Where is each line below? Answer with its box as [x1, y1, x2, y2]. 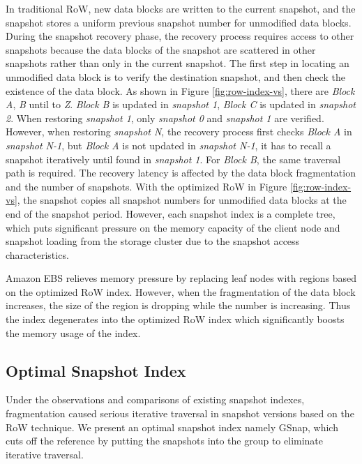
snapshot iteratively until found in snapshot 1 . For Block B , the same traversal [6, 151, 341, 166]
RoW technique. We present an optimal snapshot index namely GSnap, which [6, 419, 338, 434]
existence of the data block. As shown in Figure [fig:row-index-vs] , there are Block [6, 83, 355, 98]
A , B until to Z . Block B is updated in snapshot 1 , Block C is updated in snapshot [6, 97, 356, 112]
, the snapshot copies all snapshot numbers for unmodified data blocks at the [17, 193, 347, 207]
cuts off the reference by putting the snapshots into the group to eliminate [6, 433, 324, 448]
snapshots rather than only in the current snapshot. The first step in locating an [6, 56, 349, 70]
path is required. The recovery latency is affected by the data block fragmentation [6, 165, 356, 180]
